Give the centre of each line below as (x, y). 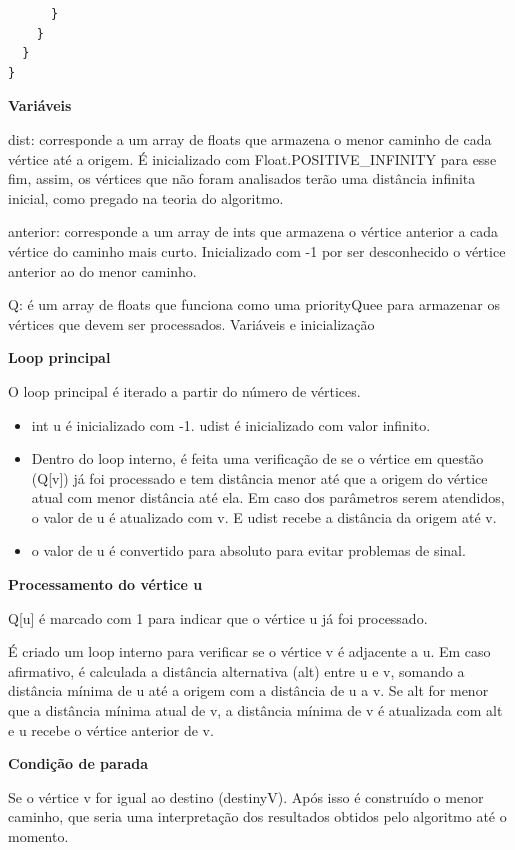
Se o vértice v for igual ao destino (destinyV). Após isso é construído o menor (246, 796)
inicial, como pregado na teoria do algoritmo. (146, 197)
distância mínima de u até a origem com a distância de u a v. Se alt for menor (248, 690)
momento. (38, 836)
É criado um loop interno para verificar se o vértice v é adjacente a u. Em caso (249, 651)
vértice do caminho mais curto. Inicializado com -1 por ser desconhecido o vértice (257, 250)
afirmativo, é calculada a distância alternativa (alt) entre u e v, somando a (236, 670)
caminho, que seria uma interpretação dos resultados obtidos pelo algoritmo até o (257, 816)
